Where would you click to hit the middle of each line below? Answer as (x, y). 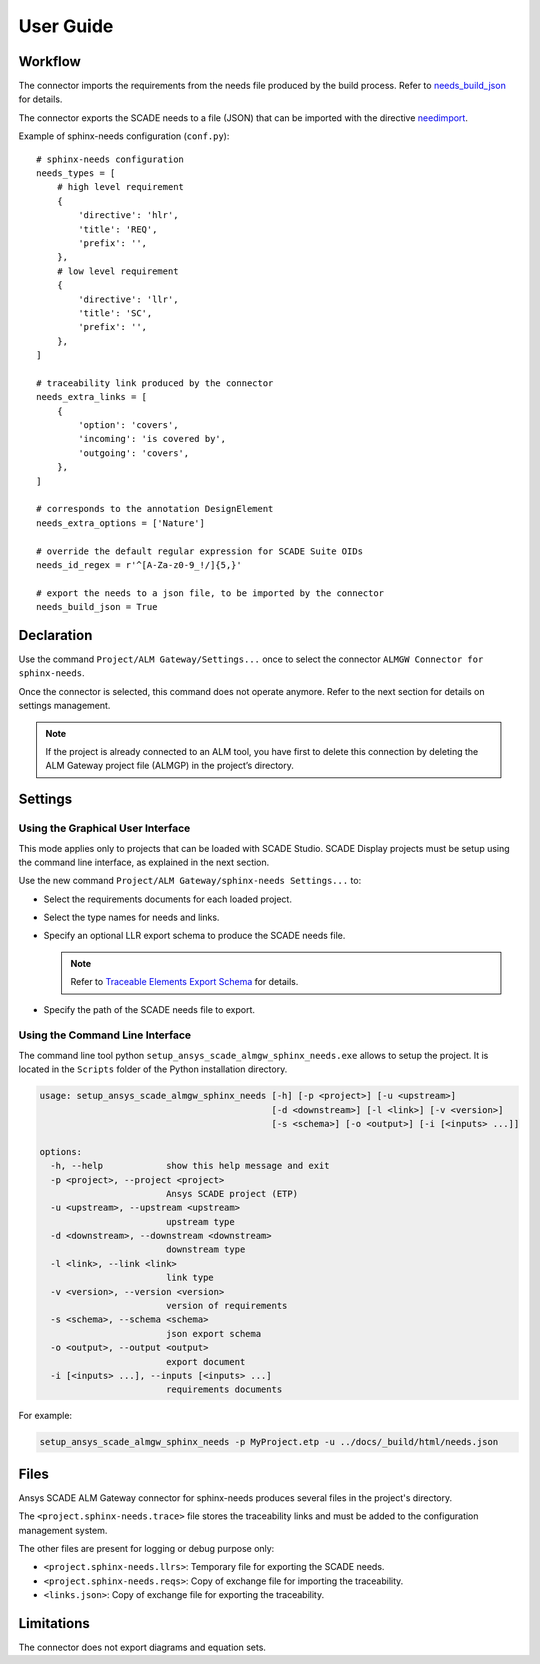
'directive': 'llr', (128, 299)
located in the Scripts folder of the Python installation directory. (153, 1069)
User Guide (66, 26)
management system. (63, 1530)
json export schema (213, 1333)
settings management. (64, 706)
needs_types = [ (76, 173)
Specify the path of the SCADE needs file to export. (149, 1009)
